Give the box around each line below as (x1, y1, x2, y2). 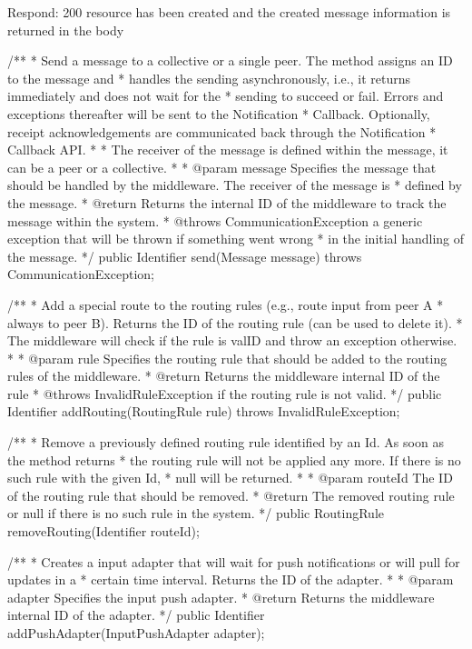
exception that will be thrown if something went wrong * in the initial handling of (7, 229, 465, 248)
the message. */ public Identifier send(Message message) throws (7, 246, 362, 265)
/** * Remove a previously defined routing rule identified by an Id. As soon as (7, 433, 444, 452)
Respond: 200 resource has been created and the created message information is (7, 3, 451, 21)
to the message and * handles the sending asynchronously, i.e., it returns (7, 68, 410, 87)
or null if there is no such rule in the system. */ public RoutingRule (7, 504, 384, 523)
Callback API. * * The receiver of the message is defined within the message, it (7, 140, 448, 159)
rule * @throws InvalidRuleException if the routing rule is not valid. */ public (7, 384, 442, 403)
